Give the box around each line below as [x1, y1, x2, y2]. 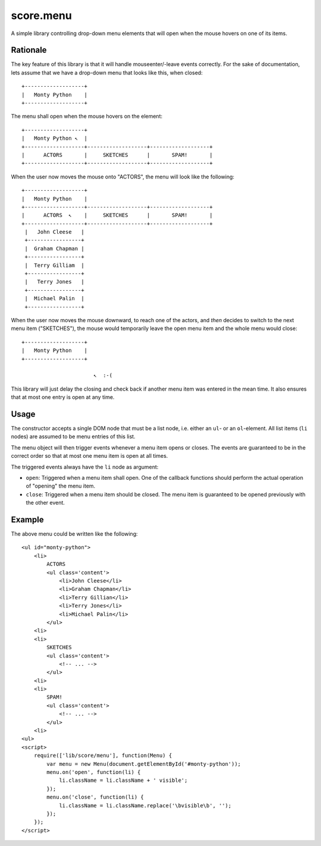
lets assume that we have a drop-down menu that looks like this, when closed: [11, 69, 203, 76]
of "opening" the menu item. [26, 482, 96, 490]
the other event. [26, 499, 65, 507]
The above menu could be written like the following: [11, 530, 138, 537]
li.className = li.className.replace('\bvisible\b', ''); [59, 802, 232, 809]
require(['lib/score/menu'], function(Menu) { [33, 752, 172, 759]
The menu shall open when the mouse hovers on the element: [11, 113, 163, 120]
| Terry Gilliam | [24, 262, 84, 269]
